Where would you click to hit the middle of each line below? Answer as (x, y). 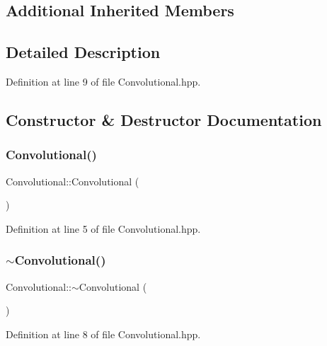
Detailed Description (83, 52)
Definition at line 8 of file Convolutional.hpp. (103, 334)
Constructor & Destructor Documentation (164, 119)
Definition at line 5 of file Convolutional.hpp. (103, 228)
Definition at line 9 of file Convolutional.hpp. (103, 81)
